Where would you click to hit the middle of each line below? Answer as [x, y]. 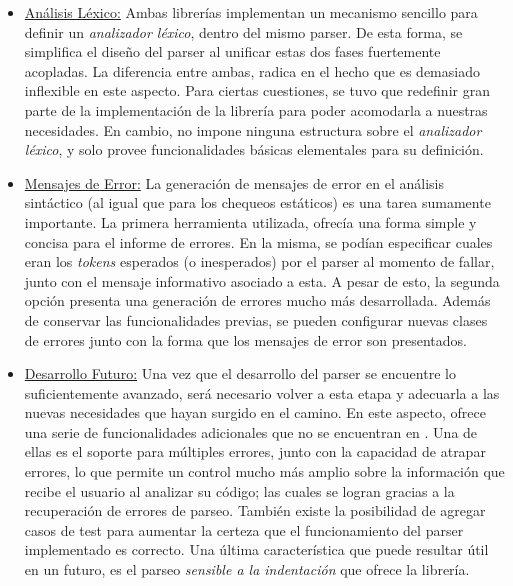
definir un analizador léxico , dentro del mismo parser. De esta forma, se [243, 31]
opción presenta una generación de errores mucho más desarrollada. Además [257, 300]
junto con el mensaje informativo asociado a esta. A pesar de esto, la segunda [262, 280]
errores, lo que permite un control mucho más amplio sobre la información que [264, 471]
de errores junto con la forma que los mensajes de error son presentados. [245, 339]
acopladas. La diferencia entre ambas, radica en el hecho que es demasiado [252, 70]
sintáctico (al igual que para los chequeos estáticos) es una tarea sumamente [257, 202]
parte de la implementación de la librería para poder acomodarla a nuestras [256, 109]
